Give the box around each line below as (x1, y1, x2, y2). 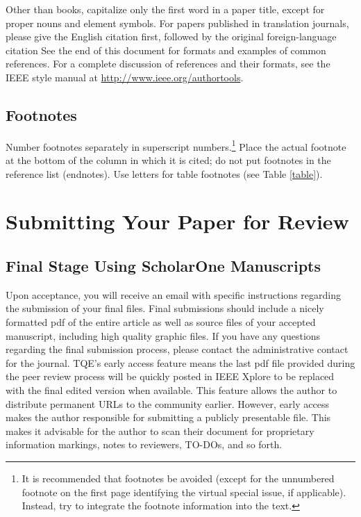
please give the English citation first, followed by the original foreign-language (6, 29, 337, 44)
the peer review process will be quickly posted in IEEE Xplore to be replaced (6, 369, 335, 384)
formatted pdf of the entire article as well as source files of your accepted (6, 314, 316, 329)
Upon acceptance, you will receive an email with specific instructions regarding (6, 287, 341, 302)
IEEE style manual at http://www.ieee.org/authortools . (6, 69, 244, 84)
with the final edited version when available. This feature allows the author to (6, 382, 337, 397)
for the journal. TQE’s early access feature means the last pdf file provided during (6, 355, 355, 370)
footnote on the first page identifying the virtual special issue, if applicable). (22, 484, 346, 499)
